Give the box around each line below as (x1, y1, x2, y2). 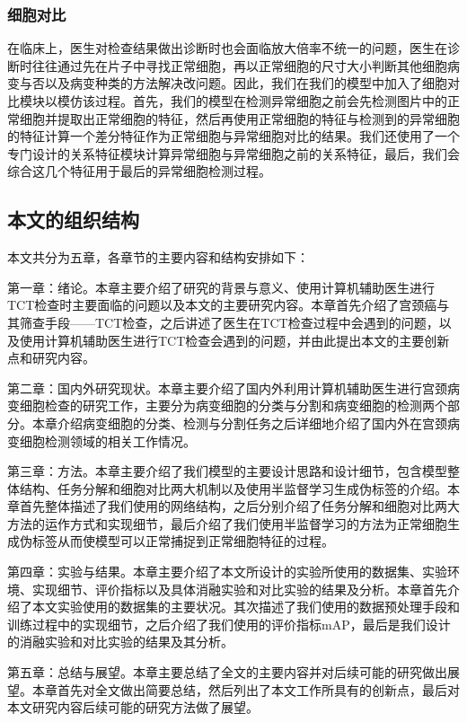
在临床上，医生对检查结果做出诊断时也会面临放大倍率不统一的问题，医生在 (7, 39, 447, 57)
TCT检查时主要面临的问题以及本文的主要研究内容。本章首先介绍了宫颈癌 (7, 295, 437, 314)
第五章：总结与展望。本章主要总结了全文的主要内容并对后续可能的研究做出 (7, 663, 447, 682)
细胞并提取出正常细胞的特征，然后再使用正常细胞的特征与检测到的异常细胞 (19, 109, 460, 128)
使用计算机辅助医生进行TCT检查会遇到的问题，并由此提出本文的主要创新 (19, 330, 450, 349)
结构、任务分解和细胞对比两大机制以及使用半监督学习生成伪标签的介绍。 (19, 479, 447, 497)
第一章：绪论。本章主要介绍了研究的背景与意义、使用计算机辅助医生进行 (7, 277, 435, 296)
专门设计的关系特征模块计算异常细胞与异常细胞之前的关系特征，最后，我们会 (7, 144, 460, 163)
